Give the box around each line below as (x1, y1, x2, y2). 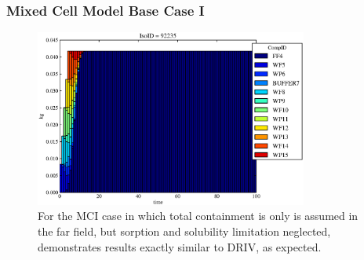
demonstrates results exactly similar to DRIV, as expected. (38, 238, 322, 255)
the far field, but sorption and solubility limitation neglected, (38, 223, 331, 240)
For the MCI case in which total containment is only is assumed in (38, 207, 359, 224)
